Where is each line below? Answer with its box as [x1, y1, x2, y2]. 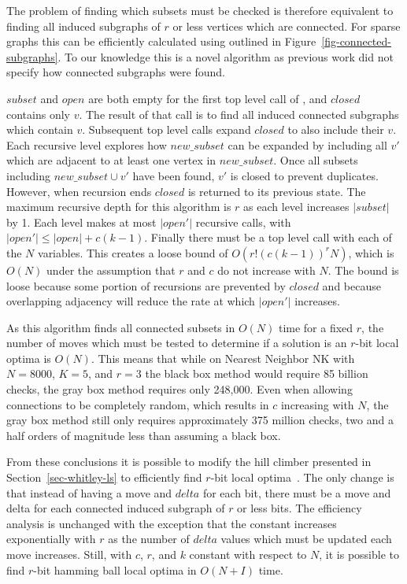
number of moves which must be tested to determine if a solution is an [6, 335, 347, 351]
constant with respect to [189, 546, 307, 562]
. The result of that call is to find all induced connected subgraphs [79, 105, 399, 122]
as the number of [108, 530, 190, 547]
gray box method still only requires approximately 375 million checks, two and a [6, 412, 394, 428]
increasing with [280, 396, 354, 412]
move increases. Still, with [6, 546, 132, 562]
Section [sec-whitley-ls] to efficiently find [6, 469, 202, 486]
